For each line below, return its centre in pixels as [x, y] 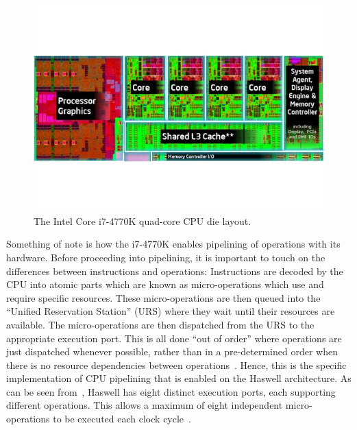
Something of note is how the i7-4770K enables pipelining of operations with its [173, 244]
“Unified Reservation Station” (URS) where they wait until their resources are [171, 311]
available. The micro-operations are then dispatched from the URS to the [160, 324]
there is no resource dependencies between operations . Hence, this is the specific [176, 365]
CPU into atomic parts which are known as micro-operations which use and [165, 284]
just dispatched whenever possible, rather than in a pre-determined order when [172, 351]
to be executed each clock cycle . [122, 419]
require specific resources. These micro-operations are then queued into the [163, 297]
